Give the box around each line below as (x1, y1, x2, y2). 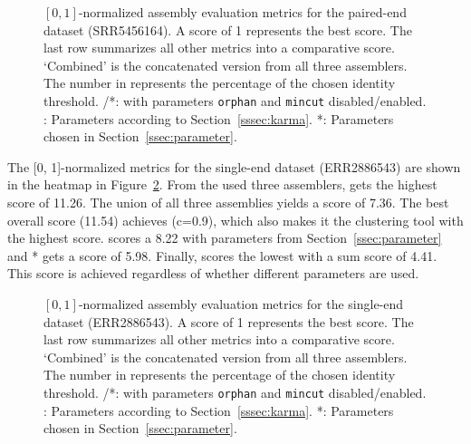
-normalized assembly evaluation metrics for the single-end (78, 294, 404, 313)
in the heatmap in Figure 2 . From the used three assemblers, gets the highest (7, 175, 437, 194)
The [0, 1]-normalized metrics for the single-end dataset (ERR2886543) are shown (7, 157, 461, 176)
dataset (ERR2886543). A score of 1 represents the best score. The (43, 312, 414, 331)
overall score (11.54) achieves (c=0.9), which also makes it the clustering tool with (7, 210, 464, 229)
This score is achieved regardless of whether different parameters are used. (7, 264, 419, 283)
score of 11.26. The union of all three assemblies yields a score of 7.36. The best (7, 193, 449, 211)
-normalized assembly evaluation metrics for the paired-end (78, 3, 407, 21)
